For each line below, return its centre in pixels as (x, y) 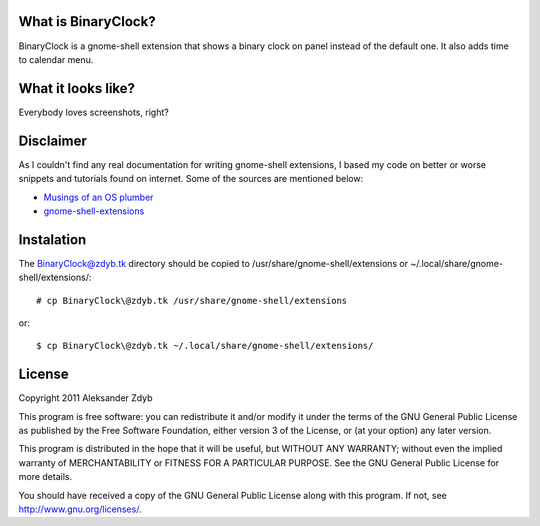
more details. (45, 477)
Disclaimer (52, 140)
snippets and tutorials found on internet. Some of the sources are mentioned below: (191, 179)
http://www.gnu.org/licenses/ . (80, 509)
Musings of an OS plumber (98, 197)
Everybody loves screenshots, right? (93, 112)
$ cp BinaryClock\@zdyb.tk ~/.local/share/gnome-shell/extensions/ (205, 346)
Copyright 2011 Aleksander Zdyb (85, 398)
